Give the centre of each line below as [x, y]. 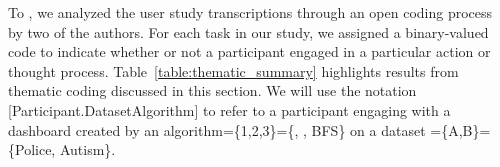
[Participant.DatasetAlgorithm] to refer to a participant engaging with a [229, 109]
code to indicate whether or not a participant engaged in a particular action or [249, 51]
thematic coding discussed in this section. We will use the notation [212, 90]
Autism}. [87, 149]
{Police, [32, 149]
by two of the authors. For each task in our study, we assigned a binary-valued [248, 31]
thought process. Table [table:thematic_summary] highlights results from [233, 70]
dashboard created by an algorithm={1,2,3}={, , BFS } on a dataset [217, 129]
